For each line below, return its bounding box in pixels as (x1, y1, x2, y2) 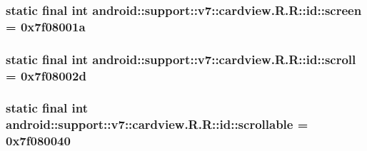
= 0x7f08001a (6, 17, 86, 35)
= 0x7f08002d (6, 66, 86, 84)
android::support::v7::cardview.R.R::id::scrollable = (6, 115, 308, 133)
